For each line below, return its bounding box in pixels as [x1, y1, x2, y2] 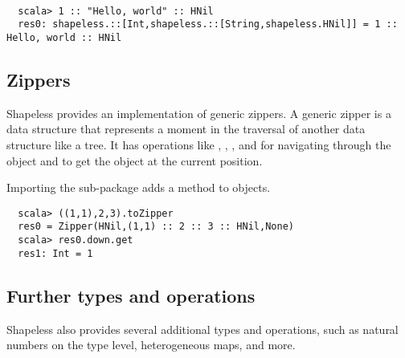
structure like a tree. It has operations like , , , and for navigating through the [6, 136, 391, 153]
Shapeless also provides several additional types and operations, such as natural [6, 320, 399, 337]
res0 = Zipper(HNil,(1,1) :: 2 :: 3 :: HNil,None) [18, 221, 294, 233]
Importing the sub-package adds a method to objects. [6, 179, 271, 196]
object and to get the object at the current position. [6, 152, 263, 169]
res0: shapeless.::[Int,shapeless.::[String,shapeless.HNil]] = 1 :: [18, 18, 398, 31]
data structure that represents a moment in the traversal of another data [6, 120, 366, 137]
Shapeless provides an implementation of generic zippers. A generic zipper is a [6, 104, 391, 121]
